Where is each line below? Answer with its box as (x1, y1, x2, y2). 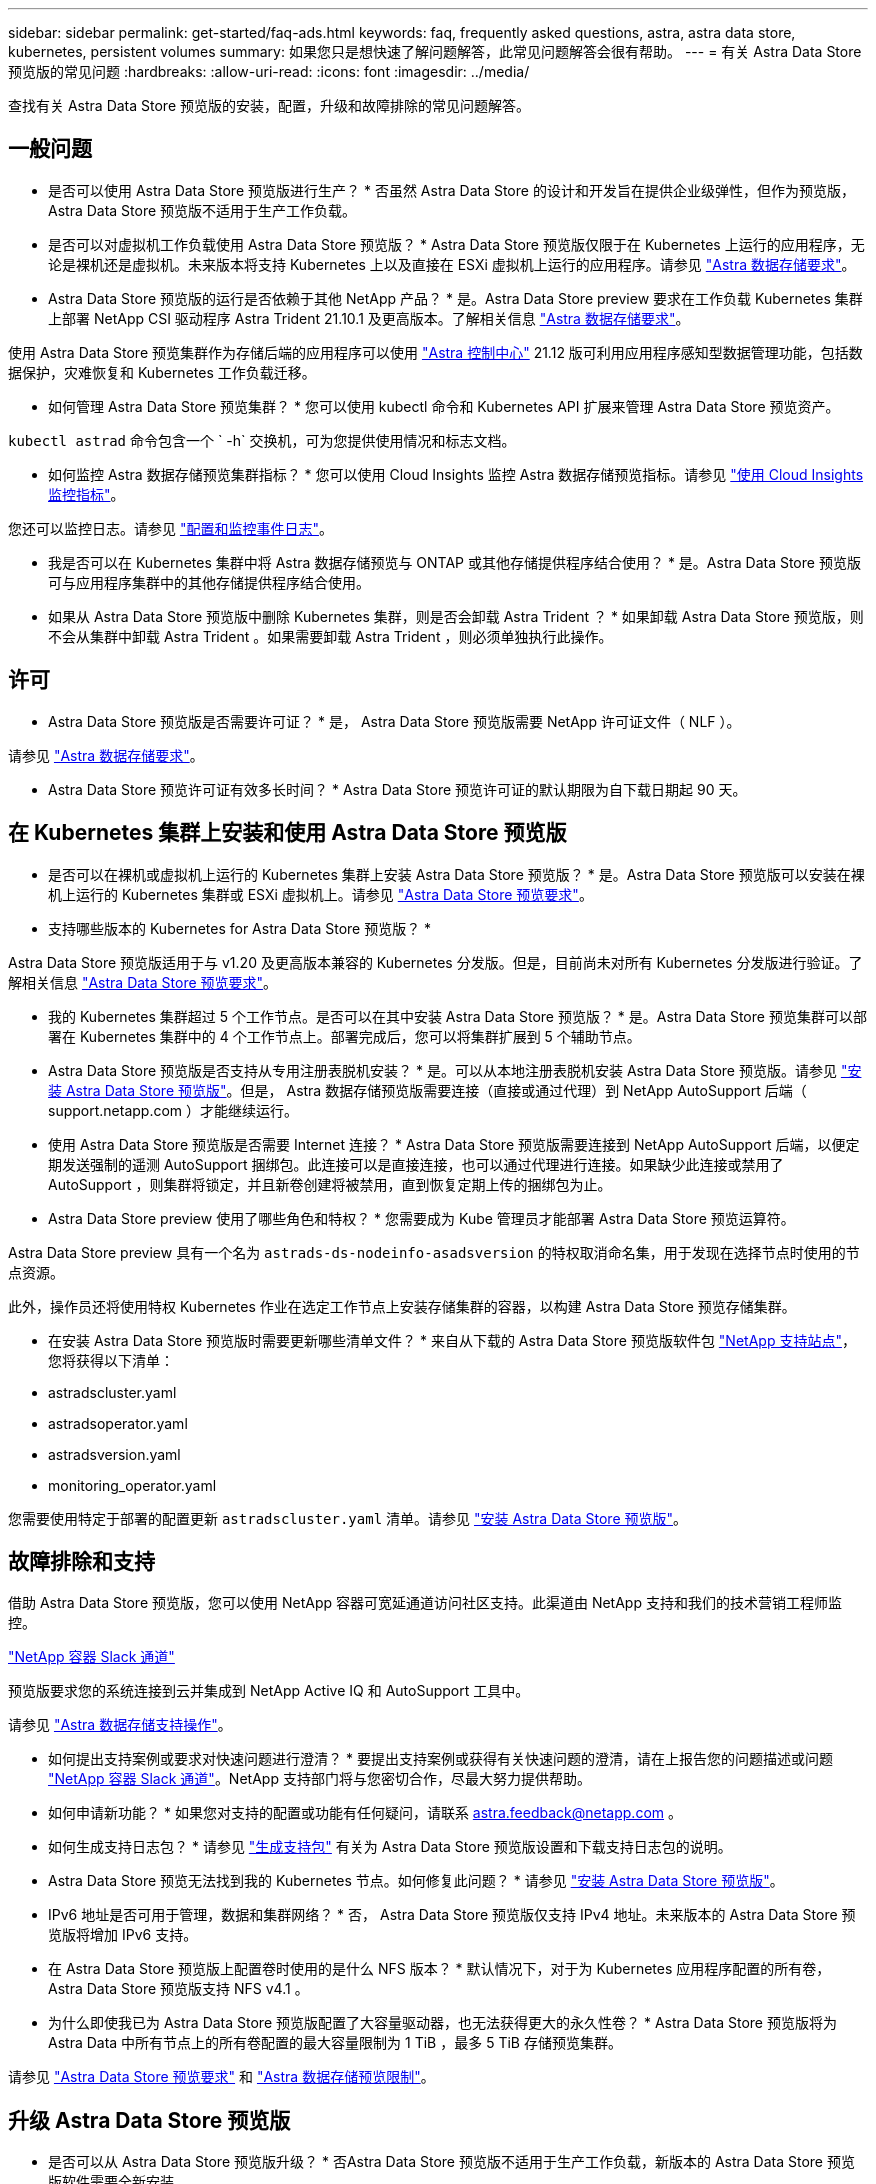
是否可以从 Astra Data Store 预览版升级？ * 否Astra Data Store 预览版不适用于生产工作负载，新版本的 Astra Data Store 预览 (48, 2153, 855, 2171)
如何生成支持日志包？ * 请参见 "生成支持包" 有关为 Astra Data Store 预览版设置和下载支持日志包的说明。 (48, 1838, 732, 1856)
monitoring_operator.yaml (48, 1476, 217, 1494)
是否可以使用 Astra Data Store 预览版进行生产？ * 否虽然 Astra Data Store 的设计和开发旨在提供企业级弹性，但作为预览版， (48, 181, 855, 199)
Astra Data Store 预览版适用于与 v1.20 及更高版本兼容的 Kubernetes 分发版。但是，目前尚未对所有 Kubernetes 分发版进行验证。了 (8, 953, 863, 971)
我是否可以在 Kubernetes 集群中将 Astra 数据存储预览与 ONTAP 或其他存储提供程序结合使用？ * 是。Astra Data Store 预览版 (48, 553, 861, 571)
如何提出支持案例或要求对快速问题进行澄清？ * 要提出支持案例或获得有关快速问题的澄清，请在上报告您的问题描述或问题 (48, 1750, 833, 1768)
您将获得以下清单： (48, 1351, 174, 1369)
